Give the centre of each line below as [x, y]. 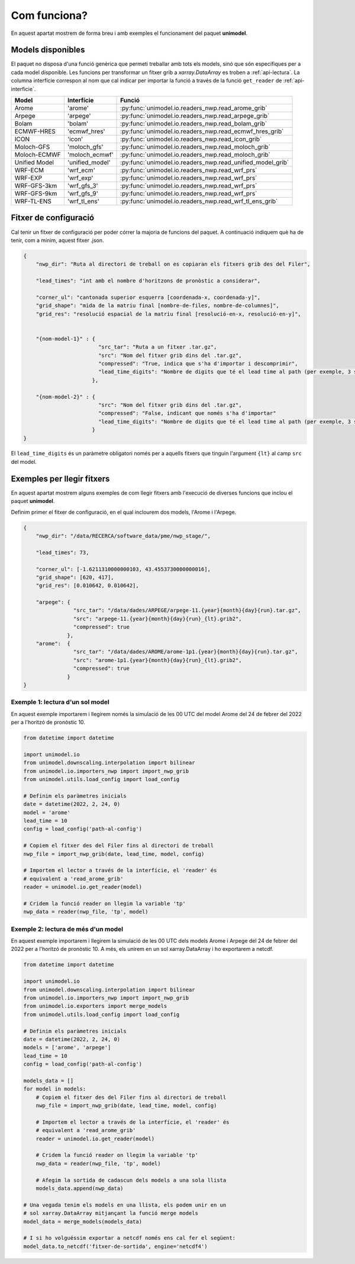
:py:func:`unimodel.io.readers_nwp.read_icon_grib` [191, 139]
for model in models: [55, 1089]
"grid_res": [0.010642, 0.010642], [87, 586]
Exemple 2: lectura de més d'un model [67, 929]
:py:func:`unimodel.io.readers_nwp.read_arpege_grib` [195, 116]
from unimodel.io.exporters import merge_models [95, 1006]
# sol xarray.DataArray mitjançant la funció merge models [111, 1213]
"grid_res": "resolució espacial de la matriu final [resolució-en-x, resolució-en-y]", [168, 314]
